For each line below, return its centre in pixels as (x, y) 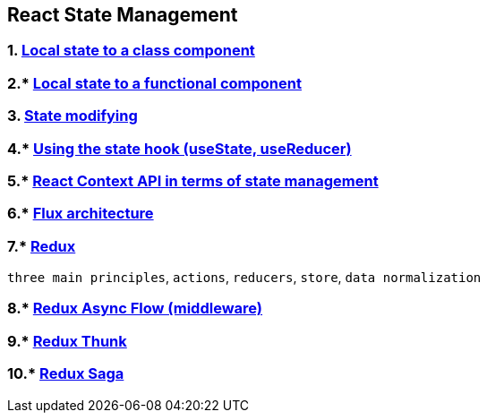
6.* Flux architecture (81, 214)
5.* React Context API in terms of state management (193, 180)
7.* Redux (42, 246)
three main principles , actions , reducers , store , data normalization (244, 278)
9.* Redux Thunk (67, 341)
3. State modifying (73, 116)
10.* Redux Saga (66, 374)
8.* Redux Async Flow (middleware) (135, 309)
